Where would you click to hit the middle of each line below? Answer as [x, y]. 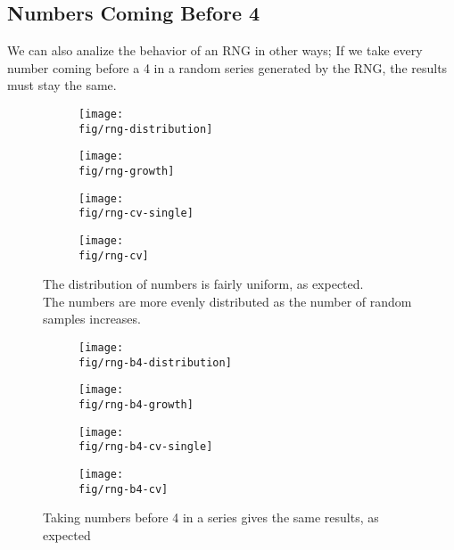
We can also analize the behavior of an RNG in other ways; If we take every [215, 50]
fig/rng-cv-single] [136, 213]
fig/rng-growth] [127, 171]
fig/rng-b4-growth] [136, 404]
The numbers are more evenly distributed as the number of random [227, 301]
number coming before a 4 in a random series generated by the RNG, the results [227, 67]
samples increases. [92, 319]
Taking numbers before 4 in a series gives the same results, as [211, 517]
